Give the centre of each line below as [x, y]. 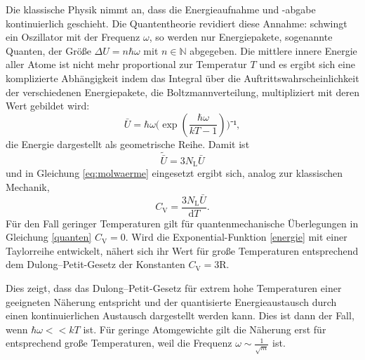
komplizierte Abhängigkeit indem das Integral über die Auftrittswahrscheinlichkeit [182, 78]
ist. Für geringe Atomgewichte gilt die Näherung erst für [205, 329]
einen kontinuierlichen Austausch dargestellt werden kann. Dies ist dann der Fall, [180, 315]
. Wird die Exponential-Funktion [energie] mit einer [236, 237]
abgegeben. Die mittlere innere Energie [273, 50]
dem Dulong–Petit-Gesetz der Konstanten [95, 264]
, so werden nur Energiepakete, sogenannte [241, 37]
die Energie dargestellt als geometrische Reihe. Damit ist [128, 144]
